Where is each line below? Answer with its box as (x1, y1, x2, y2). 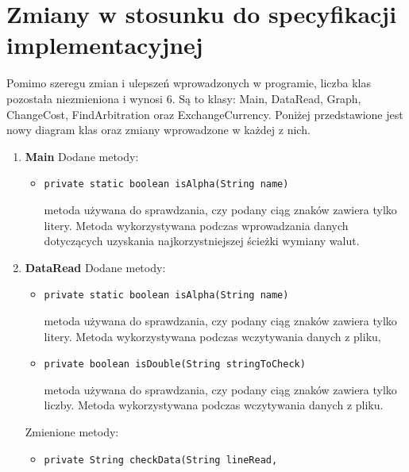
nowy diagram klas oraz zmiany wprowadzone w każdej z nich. (6, 121, 311, 138)
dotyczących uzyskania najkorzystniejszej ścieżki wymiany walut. (44, 232, 360, 249)
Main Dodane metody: (25, 148, 139, 164)
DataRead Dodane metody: (25, 259, 166, 275)
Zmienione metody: (25, 424, 119, 439)
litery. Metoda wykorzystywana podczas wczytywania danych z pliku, (44, 328, 381, 344)
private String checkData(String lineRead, (44, 454, 278, 466)
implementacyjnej (6, 29, 203, 61)
